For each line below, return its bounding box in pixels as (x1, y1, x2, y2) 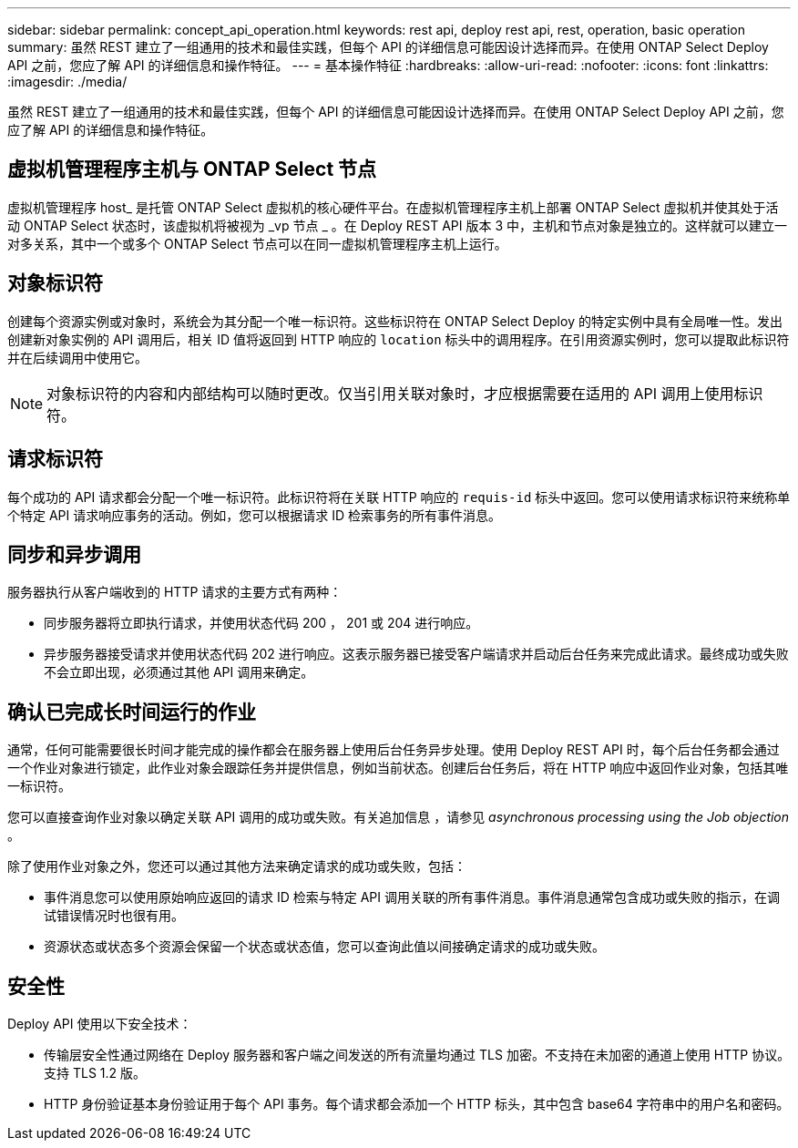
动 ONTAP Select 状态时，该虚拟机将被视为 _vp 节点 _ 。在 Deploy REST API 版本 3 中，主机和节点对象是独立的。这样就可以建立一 (7, 217, 787, 233)
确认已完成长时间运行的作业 (7, 700, 256, 723)
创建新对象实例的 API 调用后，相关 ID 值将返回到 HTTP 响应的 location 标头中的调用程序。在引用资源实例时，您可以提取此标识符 (7, 331, 790, 347)
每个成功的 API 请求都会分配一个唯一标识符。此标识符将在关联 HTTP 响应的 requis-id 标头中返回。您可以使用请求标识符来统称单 (7, 488, 791, 505)
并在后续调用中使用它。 (7, 349, 148, 365)
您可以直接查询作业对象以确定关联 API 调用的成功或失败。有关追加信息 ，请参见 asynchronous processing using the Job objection (7, 809, 790, 825)
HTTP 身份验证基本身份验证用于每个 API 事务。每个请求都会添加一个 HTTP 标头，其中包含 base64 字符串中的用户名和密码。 (44, 1096, 790, 1112)
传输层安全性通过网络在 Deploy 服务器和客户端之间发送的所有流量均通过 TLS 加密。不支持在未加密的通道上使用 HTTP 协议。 (44, 1047, 791, 1063)
